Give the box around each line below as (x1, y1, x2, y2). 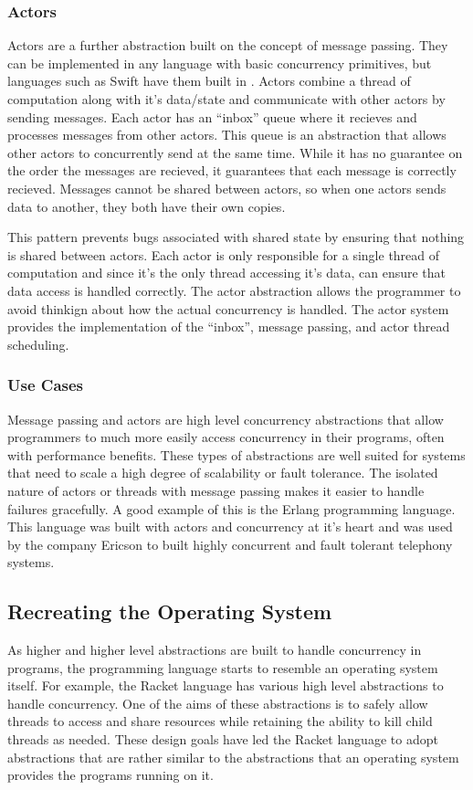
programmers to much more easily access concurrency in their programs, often (7, 427, 445, 447)
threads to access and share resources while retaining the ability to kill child (7, 711, 433, 731)
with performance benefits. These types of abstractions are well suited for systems (7, 445, 466, 464)
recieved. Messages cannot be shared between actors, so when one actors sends (7, 178, 447, 197)
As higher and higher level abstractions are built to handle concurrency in (7, 640, 422, 659)
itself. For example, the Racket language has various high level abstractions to (7, 676, 444, 695)
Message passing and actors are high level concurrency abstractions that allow (7, 409, 444, 428)
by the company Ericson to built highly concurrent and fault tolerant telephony (7, 534, 453, 553)
